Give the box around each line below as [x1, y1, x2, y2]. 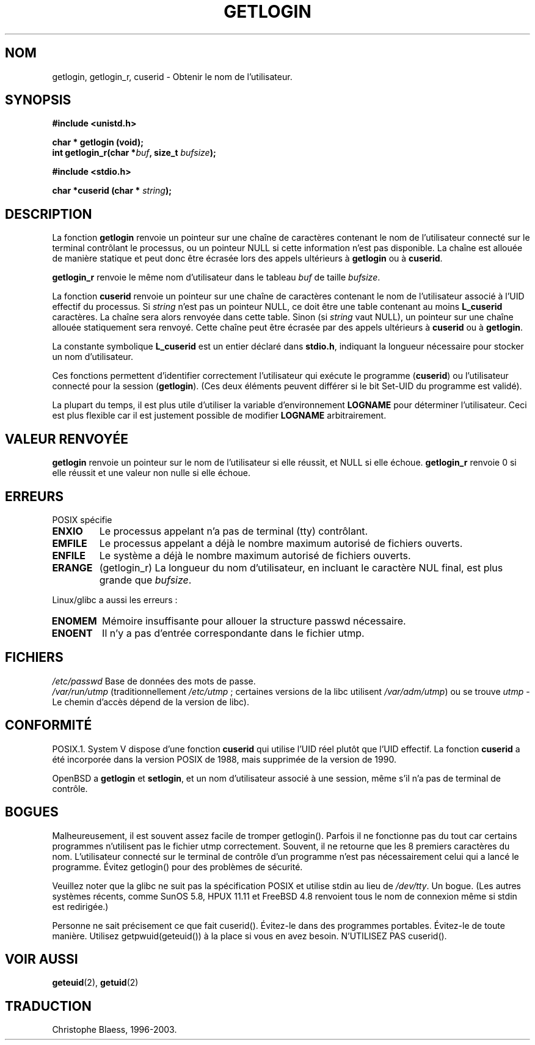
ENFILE [52, 549, 86, 562]
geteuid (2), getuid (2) [52, 977, 139, 988]
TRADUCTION [5, 998, 92, 1014]
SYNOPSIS [5, 92, 71, 108]
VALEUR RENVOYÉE [5, 431, 128, 447]
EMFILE [52, 537, 87, 549]
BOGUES [5, 804, 59, 820]
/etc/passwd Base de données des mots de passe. [52, 675, 256, 686]
